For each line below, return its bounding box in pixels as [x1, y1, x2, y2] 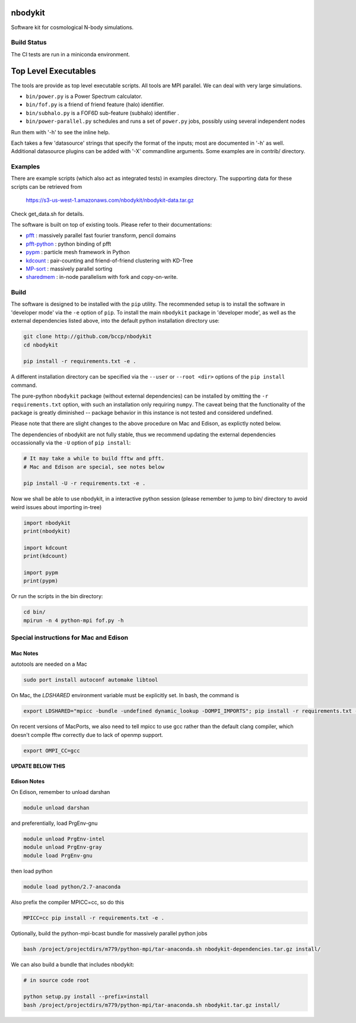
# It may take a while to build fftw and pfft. [23, 455, 164, 462]
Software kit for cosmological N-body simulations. [11, 24, 133, 31]
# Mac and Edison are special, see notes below [23, 463, 164, 470]
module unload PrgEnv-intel [23, 835, 105, 842]
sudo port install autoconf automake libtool [23, 676, 158, 684]
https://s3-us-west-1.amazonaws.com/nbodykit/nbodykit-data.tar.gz [26, 196, 194, 204]
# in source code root [23, 977, 90, 983]
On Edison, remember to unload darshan [11, 788, 110, 795]
